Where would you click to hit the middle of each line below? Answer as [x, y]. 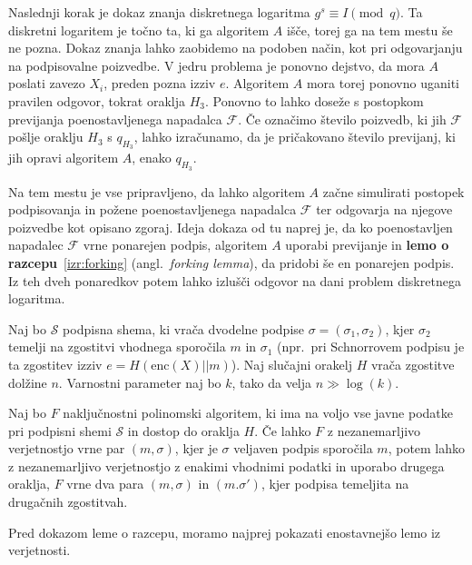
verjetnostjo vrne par [67, 448]
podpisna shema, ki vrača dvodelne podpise [184, 328]
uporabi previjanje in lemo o [367, 245]
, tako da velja [272, 382]
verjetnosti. [39, 550]
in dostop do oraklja [183, 430]
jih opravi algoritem [64, 158]
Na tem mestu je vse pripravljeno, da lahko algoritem [157, 191]
